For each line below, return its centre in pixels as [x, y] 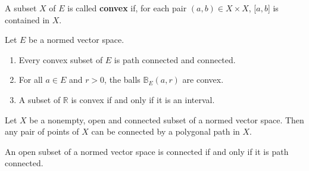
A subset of [40, 99]
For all [31, 80]
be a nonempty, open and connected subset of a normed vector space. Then [167, 119]
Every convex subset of [61, 59]
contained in [27, 19]
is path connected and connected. [175, 59]
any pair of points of [42, 131]
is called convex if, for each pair [127, 8]
